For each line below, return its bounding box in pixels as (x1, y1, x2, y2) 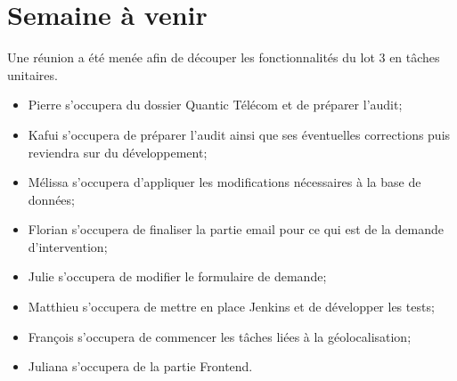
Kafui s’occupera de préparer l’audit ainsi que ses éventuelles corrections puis (28, 125, 451, 143)
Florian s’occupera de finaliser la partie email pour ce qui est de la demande (28, 220, 444, 239)
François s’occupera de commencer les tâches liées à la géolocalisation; (28, 327, 412, 345)
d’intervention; (28, 237, 108, 255)
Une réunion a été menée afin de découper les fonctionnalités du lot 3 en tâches (7, 48, 440, 67)
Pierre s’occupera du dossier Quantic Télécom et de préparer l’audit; (28, 95, 403, 114)
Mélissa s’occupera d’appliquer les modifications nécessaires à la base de (28, 173, 421, 191)
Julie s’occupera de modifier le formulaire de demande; (28, 267, 327, 286)
